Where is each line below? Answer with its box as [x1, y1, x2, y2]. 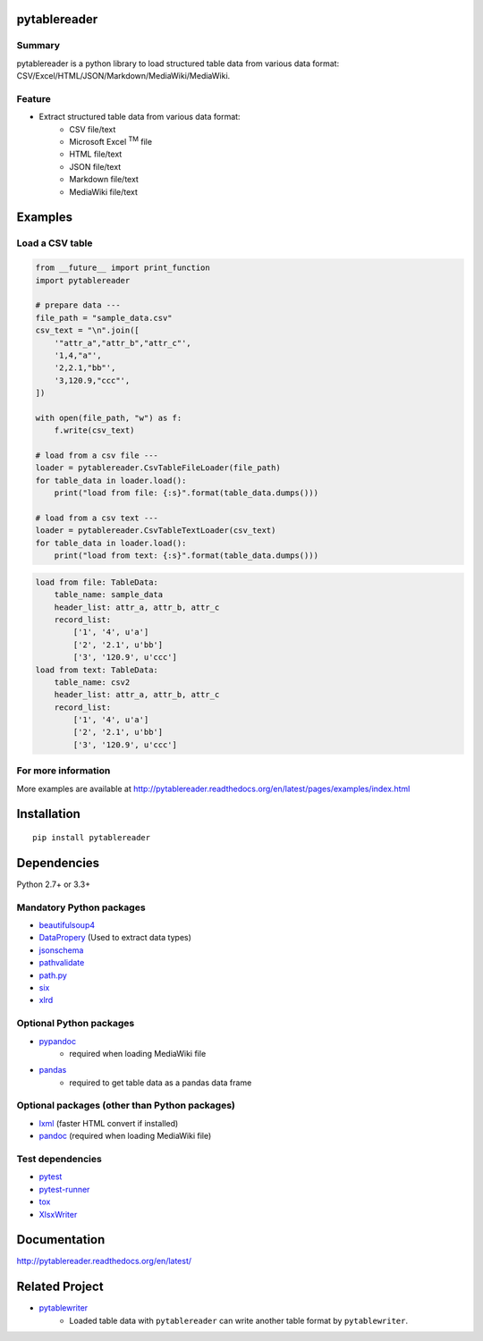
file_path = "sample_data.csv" [35, 313, 174, 323]
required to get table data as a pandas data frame [69, 1077, 252, 1088]
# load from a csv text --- [35, 513, 158, 523]
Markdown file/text [69, 174, 139, 185]
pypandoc [38, 1035, 76, 1046]
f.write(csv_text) [54, 426, 135, 435]
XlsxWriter [38, 1209, 78, 1219]
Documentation [16, 1232, 106, 1247]
